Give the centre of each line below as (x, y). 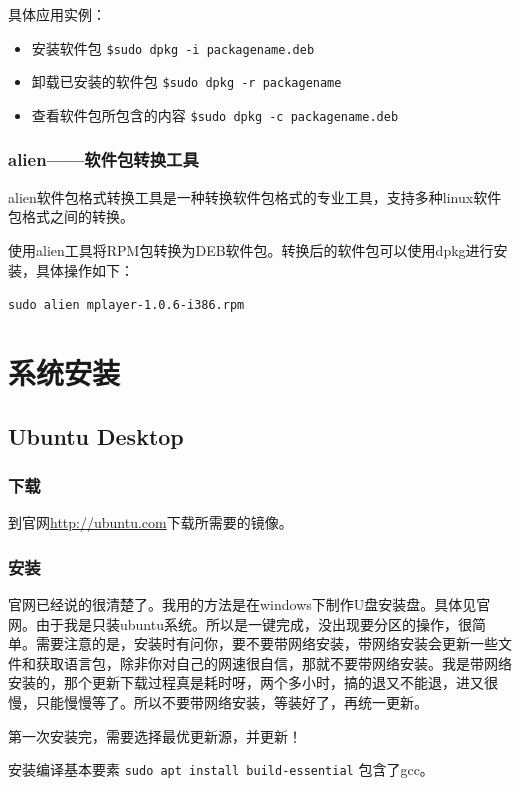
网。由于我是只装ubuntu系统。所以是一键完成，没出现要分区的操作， (233, 623)
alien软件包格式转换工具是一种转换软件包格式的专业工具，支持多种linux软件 (255, 196)
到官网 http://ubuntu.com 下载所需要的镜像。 (150, 522)
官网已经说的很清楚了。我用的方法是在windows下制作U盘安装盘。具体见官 (249, 604)
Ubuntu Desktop (96, 435)
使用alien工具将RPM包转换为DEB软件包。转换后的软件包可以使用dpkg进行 (251, 249)
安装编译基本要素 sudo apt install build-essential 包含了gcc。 (221, 769)
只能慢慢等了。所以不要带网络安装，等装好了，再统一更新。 (231, 701)
